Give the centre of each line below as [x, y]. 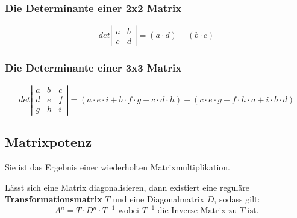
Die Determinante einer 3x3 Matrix [93, 68]
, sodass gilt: [237, 199]
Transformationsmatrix [54, 199]
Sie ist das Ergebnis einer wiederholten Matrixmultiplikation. [117, 167]
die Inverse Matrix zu [197, 211]
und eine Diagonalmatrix [159, 199]
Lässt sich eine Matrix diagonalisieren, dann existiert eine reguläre [127, 187]
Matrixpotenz [48, 142]
